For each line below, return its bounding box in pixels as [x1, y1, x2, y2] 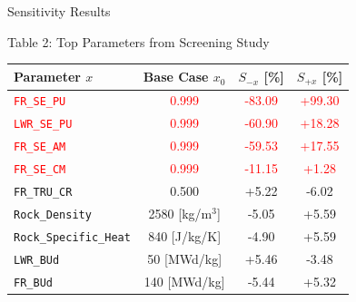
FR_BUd [14, 276, 53, 289]
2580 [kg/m [148, 203, 213, 222]
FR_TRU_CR [14, 186, 73, 200]
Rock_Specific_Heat [14, 230, 131, 244]
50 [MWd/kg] [147, 248, 222, 268]
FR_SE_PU [14, 95, 66, 109]
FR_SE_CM [14, 163, 66, 177]
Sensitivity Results [7, 2, 111, 20]
